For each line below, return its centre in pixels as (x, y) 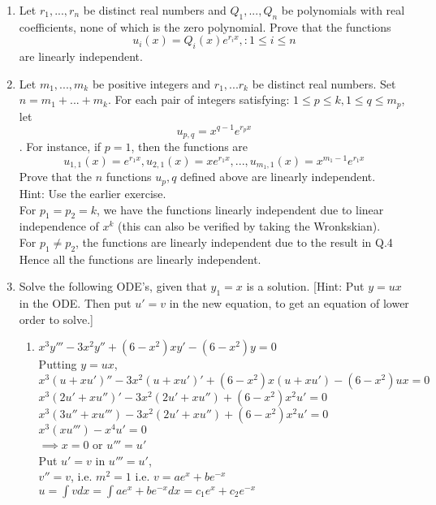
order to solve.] (56, 319)
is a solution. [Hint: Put (305, 286)
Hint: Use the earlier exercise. (93, 193)
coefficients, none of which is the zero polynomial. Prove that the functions (205, 26)
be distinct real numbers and (155, 10)
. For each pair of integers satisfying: (199, 99)
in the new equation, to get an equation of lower (289, 303)
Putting (58, 364)
